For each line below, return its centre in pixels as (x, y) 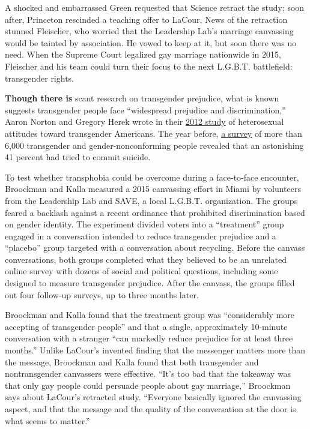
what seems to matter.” (47, 420)
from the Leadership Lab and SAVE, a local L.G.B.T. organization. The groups (151, 200)
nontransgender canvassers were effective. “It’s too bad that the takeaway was (148, 373)
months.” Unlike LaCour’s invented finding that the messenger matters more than (155, 350)
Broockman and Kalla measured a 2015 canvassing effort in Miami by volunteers (153, 189)
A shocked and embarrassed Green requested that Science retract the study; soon (155, 7)
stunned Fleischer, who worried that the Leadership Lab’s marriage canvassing (149, 31)
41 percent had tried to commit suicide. (78, 157)
